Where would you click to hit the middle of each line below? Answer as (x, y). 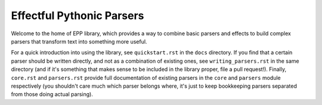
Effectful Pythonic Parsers (78, 16)
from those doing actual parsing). (52, 94)
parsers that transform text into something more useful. (79, 41)
